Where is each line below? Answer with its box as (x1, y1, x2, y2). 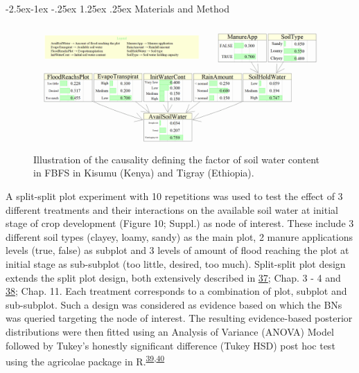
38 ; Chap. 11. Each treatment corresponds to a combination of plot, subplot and (6, 284, 347, 298)
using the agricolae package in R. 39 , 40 (6, 352, 165, 368)
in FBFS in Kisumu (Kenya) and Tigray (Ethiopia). (33, 165, 254, 180)
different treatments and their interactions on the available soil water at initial (6, 202, 338, 217)
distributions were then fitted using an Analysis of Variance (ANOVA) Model (6, 325, 334, 339)
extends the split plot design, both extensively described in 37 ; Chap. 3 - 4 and (6, 270, 341, 284)
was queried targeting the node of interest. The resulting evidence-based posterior (6, 311, 353, 325)
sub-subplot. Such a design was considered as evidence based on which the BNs (6, 297, 342, 311)
